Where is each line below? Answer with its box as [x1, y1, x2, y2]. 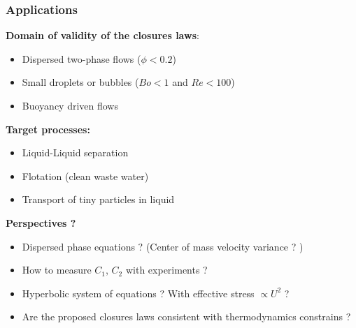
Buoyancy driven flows [22, 98, 118, 112]
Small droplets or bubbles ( [22, 75, 139, 89]
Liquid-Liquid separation [22, 145, 129, 160]
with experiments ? [125, 262, 208, 277]
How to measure [22, 262, 92, 277]
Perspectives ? [6, 215, 76, 230]
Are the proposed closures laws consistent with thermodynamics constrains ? [22, 309, 351, 324]
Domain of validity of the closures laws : [6, 28, 199, 43]
